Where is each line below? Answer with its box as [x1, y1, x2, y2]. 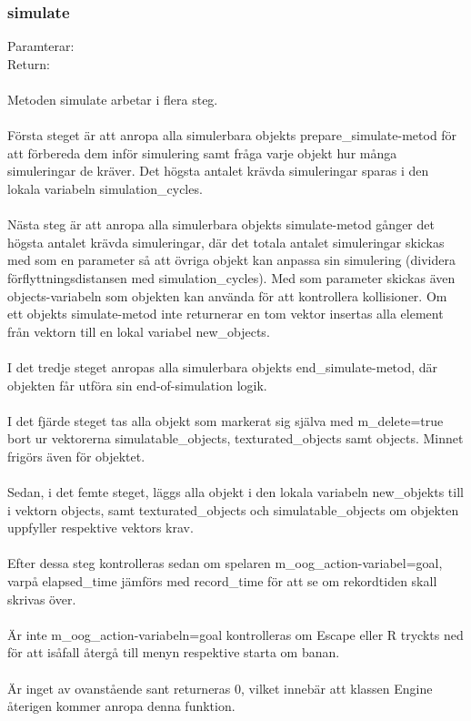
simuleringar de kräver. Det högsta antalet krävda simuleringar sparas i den [7, 161, 429, 180]
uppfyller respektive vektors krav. [7, 518, 194, 537]
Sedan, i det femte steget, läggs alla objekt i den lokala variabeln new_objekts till [7, 482, 464, 502]
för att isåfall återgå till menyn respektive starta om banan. [7, 643, 340, 662]
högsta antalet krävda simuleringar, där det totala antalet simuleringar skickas [7, 232, 445, 251]
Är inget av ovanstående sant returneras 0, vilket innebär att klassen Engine [7, 678, 433, 697]
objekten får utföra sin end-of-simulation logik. [7, 375, 267, 394]
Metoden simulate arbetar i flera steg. [7, 90, 218, 108]
